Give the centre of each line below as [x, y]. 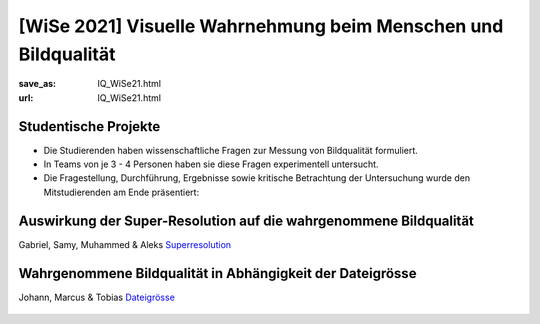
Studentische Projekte [89, 126]
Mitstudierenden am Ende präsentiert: [121, 192]
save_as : [37, 84]
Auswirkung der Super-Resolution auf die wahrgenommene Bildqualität [246, 220]
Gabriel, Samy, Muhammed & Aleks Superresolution [125, 244]
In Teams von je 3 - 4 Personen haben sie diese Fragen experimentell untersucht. [211, 164]
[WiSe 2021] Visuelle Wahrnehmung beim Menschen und [261, 26]
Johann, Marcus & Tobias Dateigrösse [96, 297]
